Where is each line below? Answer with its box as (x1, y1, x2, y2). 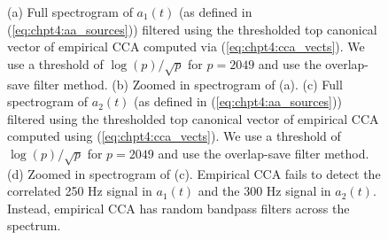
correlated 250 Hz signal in (7, 182, 152, 200)
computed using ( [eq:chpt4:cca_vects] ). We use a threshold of (7, 127, 341, 145)
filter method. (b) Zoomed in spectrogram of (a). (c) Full (34, 74, 343, 93)
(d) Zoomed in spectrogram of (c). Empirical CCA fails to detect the (7, 164, 381, 182)
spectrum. (7, 216, 61, 235)
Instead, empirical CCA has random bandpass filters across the (7, 198, 350, 217)
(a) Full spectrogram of (7, 3, 133, 20)
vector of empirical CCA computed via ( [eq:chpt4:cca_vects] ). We (7, 37, 365, 56)
